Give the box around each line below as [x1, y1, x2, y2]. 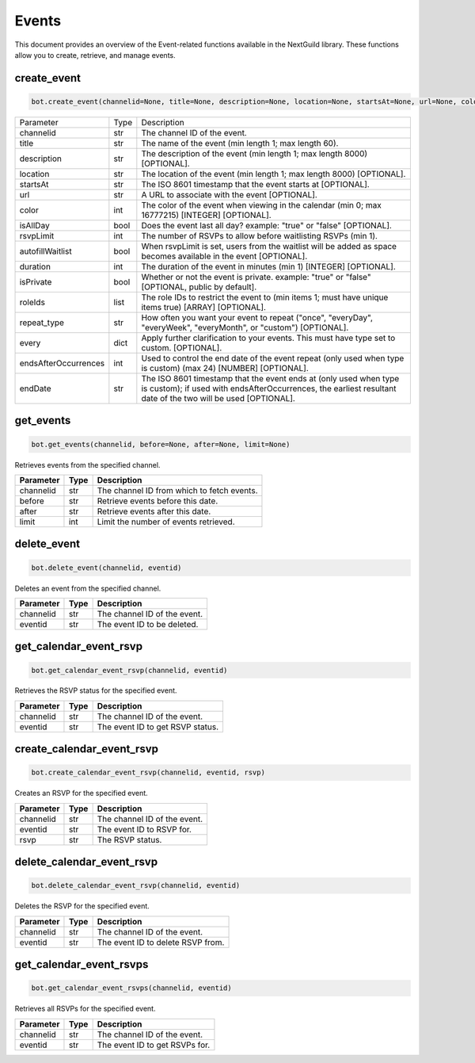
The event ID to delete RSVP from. [97, 936, 225, 947]
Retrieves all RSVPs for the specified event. [14, 1004, 156, 1014]
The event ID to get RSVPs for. [97, 1039, 211, 1050]
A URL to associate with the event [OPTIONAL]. [141, 189, 318, 200]
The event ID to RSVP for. [97, 824, 192, 835]
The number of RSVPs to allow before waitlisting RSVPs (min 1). [141, 230, 378, 241]
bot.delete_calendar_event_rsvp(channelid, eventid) [31, 881, 241, 890]
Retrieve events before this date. [97, 495, 218, 507]
